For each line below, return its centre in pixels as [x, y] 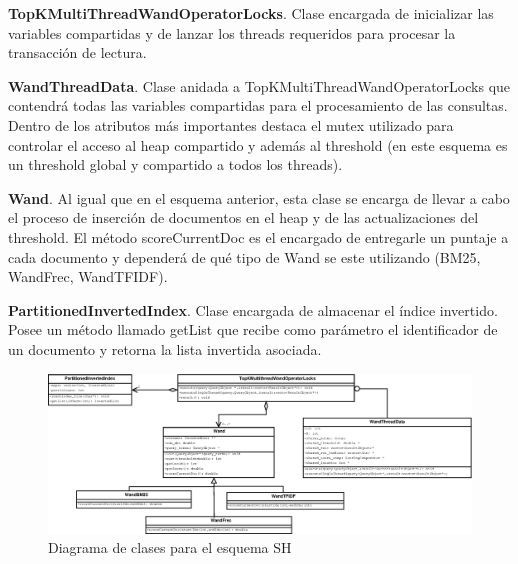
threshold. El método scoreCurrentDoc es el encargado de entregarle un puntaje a [258, 236]
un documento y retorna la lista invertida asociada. [165, 348]
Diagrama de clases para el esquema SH [170, 547]
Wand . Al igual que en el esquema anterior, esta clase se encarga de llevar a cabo [259, 197]
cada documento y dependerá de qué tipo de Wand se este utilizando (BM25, [244, 256]
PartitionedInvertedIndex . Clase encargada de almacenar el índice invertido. [253, 309]
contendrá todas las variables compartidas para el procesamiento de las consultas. [258, 105]
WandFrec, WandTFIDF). [88, 276]
